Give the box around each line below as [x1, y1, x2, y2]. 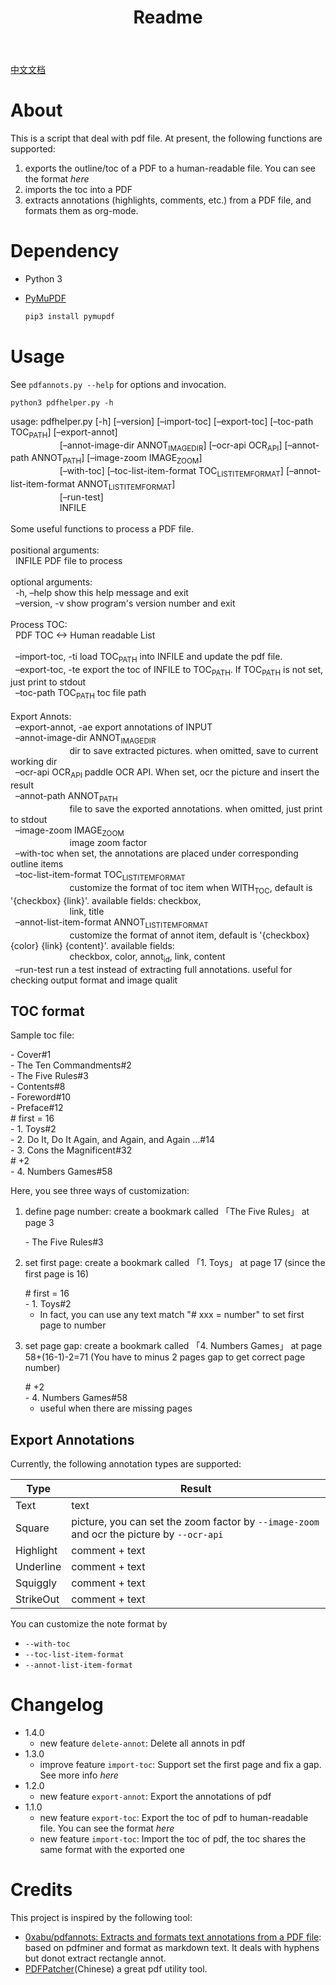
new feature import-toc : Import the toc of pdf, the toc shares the [39, 1833, 307, 1845]
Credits [10, 1879, 73, 1901]
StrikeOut [15, 1592, 60, 1606]
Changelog [10, 1694, 104, 1716]
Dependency [10, 240, 120, 263]
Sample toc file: [10, 1029, 75, 1041]
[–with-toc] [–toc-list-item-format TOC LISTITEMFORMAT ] [59, 465, 284, 480]
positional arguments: [10, 544, 100, 556]
